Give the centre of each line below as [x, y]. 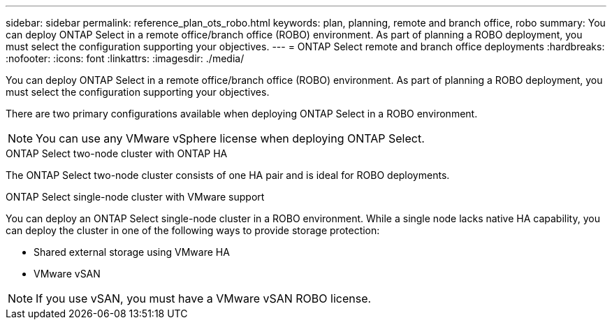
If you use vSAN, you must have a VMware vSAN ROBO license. [204, 298]
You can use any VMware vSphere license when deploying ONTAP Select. [230, 138]
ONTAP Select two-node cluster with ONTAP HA [117, 153]
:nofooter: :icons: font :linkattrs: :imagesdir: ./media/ [125, 58]
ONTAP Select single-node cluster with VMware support [135, 197]
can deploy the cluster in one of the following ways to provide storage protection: [193, 230]
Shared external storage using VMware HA [132, 252]
